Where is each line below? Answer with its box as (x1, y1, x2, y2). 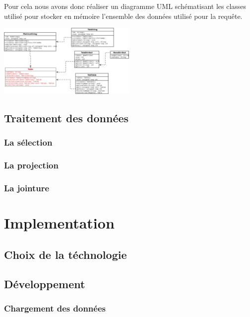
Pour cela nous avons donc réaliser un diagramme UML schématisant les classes (4, 1, 247, 11)
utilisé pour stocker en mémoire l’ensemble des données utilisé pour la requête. (4, 10, 243, 21)
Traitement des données (4, 110, 129, 126)
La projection (4, 159, 59, 171)
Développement (4, 276, 85, 291)
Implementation (4, 213, 115, 233)
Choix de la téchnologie (4, 246, 127, 262)
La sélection (4, 136, 53, 149)
